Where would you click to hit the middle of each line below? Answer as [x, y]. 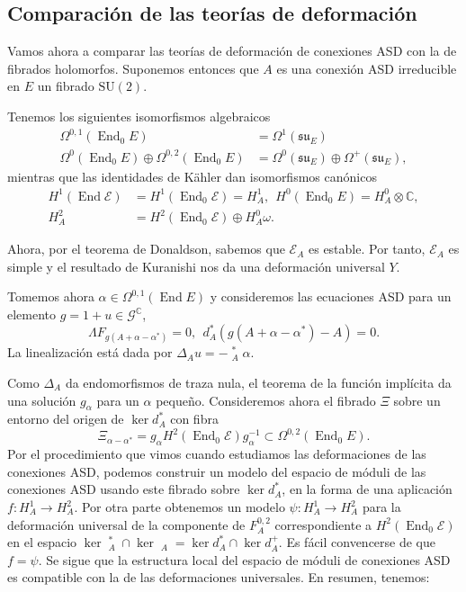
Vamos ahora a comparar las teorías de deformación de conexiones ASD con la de [232, 51]
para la [381, 507]
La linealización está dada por [90, 352]
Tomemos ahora [51, 296]
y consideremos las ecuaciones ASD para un [331, 296]
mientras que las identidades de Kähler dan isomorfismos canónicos [192, 176]
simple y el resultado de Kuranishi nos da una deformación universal [196, 266]
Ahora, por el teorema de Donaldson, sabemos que [146, 249]
